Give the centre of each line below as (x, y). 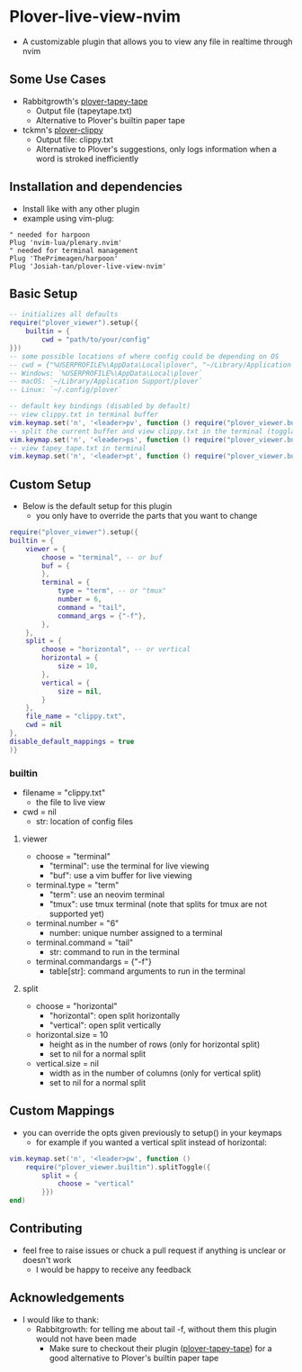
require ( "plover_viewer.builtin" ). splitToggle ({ (118, 1167)
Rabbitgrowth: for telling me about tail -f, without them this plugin (156, 1329)
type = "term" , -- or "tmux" (112, 591)
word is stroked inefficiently (87, 159)
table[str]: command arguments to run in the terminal (147, 971)
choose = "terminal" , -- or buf (102, 557)
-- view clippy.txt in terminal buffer (84, 414)
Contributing (46, 1228)
